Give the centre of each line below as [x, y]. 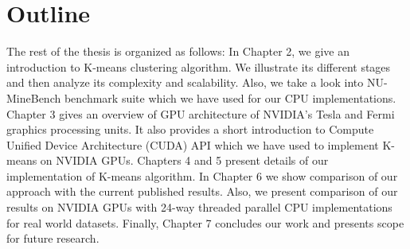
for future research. [53, 238]
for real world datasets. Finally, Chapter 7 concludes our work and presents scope [205, 222]
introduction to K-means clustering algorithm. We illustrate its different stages [199, 66]
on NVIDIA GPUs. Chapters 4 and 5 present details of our [184, 160]
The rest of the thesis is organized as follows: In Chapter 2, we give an [178, 51]
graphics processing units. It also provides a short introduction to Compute [190, 129]
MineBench [34, 97]
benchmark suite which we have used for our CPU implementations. [230, 97]
